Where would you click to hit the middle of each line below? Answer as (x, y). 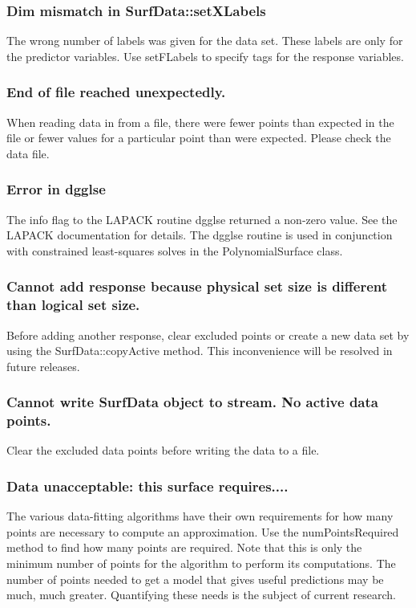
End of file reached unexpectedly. (116, 92)
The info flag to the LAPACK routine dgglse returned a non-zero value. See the (202, 219)
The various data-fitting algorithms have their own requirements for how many (200, 516)
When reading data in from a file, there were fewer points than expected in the (200, 122)
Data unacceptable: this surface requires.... (147, 486)
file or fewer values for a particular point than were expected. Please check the (199, 138)
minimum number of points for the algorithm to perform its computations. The (201, 563)
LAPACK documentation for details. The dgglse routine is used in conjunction (200, 235)
